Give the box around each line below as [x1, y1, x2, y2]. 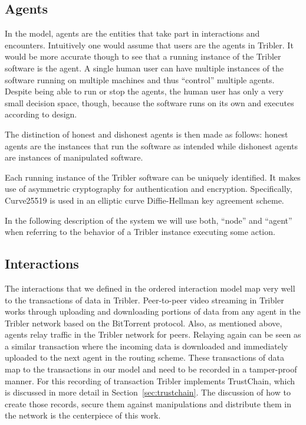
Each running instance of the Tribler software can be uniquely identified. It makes [5, 171, 301, 183]
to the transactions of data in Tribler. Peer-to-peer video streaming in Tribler [5, 293, 284, 306]
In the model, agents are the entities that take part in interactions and [5, 27, 260, 40]
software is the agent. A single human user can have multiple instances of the [5, 61, 284, 74]
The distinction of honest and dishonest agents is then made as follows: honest [5, 127, 288, 140]
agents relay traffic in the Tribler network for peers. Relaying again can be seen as [5, 328, 301, 341]
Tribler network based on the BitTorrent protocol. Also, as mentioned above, [5, 316, 282, 329]
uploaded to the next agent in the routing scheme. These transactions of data [5, 351, 285, 364]
